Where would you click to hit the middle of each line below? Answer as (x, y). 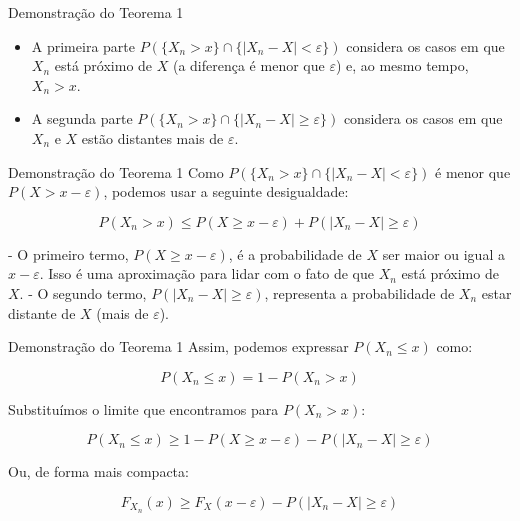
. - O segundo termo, (83, 292)
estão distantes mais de (152, 137)
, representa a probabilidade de (359, 292)
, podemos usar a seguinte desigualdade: (226, 191)
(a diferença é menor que (248, 65)
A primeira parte (83, 45)
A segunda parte (82, 118)
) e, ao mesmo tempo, (402, 65)
